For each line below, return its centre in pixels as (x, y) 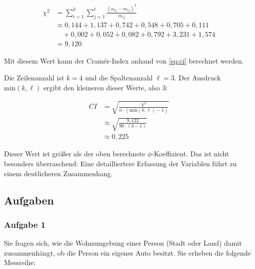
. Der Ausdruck (197, 78)
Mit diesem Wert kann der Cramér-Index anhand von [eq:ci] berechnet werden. (124, 61)
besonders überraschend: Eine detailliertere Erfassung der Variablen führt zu (121, 164)
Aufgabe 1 (25, 224)
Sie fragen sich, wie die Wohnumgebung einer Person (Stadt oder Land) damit (123, 243)
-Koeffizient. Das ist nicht (190, 154)
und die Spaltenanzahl (119, 78)
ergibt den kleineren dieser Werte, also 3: (105, 87)
